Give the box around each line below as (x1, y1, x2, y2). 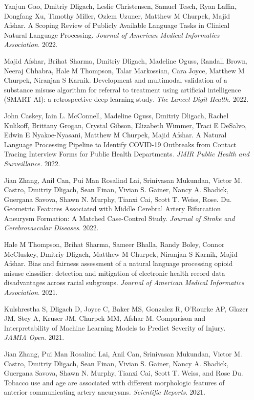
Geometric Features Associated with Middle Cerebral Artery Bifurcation (4, 203, 221, 214)
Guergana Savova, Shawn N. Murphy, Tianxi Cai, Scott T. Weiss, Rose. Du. (4, 194, 232, 204)
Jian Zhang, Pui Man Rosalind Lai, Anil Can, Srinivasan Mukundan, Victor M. (4, 349, 242, 358)
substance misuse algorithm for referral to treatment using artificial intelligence (4, 84, 241, 94)
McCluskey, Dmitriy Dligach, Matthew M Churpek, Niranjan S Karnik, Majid (4, 248, 238, 259)
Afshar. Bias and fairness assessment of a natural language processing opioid (4, 258, 233, 268)
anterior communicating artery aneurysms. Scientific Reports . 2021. (4, 387, 206, 397)
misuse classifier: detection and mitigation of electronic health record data (4, 267, 225, 278)
